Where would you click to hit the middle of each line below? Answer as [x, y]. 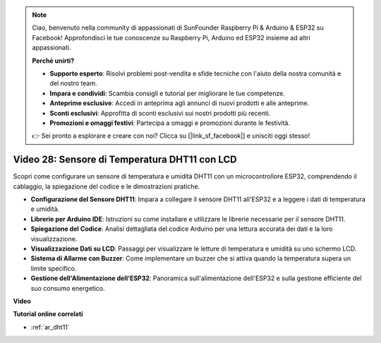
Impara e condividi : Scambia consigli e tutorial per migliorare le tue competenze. [167, 93]
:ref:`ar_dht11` [50, 327]
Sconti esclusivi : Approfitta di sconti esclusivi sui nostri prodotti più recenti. [160, 113]
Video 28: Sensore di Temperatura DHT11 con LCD [125, 160]
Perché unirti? [53, 61]
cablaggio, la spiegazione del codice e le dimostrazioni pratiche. [107, 186]
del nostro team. [73, 83]
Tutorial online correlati [48, 314]
